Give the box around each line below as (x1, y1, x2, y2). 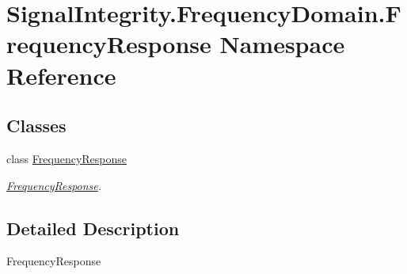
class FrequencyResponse (6, 150, 127, 166)
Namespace (219, 28, 345, 60)
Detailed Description (6, 215, 180, 240)
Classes (6, 113, 67, 138)
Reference (6, 59, 116, 91)
